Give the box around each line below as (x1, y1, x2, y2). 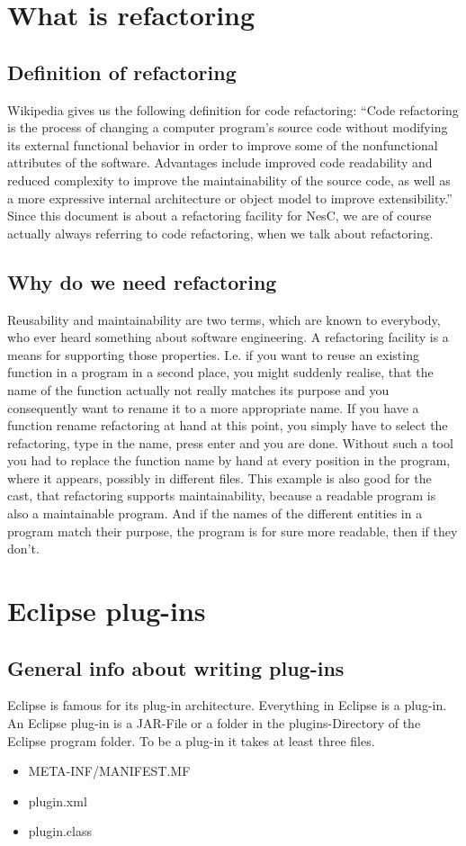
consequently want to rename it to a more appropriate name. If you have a (7, 398, 419, 417)
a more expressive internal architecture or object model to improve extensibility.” (7, 188, 453, 207)
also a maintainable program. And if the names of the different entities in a (7, 504, 423, 523)
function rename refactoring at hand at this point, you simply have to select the (7, 416, 448, 435)
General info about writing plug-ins (7, 653, 345, 681)
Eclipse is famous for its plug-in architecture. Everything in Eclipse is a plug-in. (7, 696, 447, 715)
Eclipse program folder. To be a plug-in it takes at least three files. (7, 731, 375, 750)
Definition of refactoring (7, 58, 237, 85)
